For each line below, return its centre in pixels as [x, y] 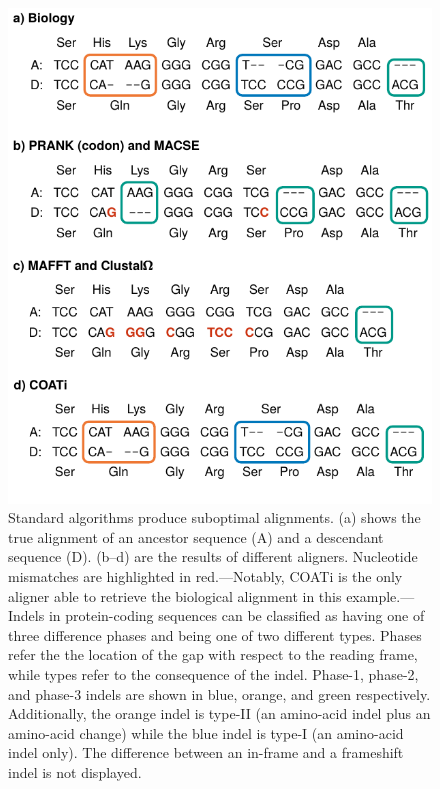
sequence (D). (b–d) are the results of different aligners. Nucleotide [213, 556]
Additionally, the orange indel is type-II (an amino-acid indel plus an [219, 713]
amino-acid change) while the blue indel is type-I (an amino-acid [206, 732]
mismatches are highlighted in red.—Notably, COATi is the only [205, 575]
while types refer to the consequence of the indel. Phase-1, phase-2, [213, 673]
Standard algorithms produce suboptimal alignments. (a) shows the [214, 517]
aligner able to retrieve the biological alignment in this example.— [211, 595]
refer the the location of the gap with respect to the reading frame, [213, 654]
